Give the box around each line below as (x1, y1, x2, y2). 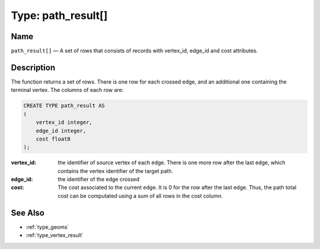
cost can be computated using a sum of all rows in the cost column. (57, 192, 223, 199)
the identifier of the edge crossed (57, 175, 140, 183)
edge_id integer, (36, 127, 87, 134)
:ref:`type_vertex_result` (25, 232, 84, 239)
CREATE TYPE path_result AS (23, 103, 105, 109)
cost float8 (36, 135, 71, 142)
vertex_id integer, (36, 119, 93, 126)
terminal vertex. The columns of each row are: (11, 87, 124, 94)
